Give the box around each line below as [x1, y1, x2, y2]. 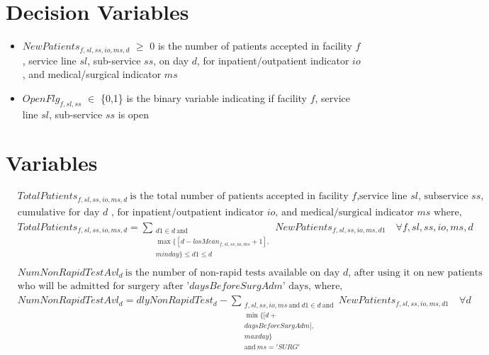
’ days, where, [282, 281, 343, 292]
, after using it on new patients [348, 267, 483, 278]
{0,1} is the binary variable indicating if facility [100, 90, 307, 105]
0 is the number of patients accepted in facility [150, 38, 352, 53]
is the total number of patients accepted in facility [130, 191, 349, 202]
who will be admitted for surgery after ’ [17, 281, 190, 292]
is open [118, 106, 149, 121]
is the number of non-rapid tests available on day [125, 267, 340, 278]
